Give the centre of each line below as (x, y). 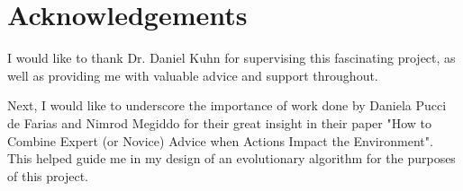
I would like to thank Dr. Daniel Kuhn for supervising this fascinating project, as (231, 58)
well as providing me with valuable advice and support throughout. (193, 75)
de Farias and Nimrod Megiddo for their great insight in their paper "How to (220, 122)
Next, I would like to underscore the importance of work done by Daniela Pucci (227, 105)
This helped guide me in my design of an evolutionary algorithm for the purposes (231, 158)
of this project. (48, 175)
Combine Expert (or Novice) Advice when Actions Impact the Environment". (220, 140)
